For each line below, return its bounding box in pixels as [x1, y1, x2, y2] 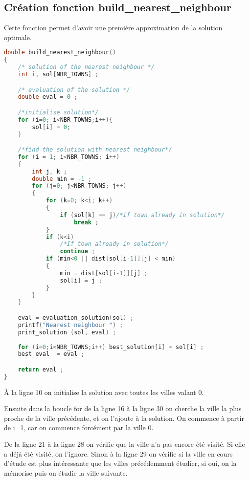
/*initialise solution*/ [18, 109, 99, 116]
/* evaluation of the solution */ [18, 86, 130, 93]
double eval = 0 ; [18, 93, 78, 101]
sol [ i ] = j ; [60, 277, 102, 284]
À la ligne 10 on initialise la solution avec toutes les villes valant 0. [4, 387, 204, 397]
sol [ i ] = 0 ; [32, 123, 71, 131]
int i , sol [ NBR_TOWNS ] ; [18, 71, 99, 78]
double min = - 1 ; [32, 175, 92, 182]
